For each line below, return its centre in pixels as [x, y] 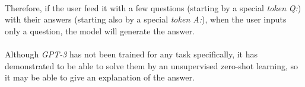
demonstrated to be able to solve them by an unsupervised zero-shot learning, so [152, 65]
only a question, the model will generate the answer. [100, 30]
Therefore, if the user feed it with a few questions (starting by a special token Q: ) [153, 7]
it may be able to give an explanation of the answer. [100, 77]
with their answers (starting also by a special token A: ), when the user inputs [146, 19]
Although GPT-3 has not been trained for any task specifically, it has [131, 54]
